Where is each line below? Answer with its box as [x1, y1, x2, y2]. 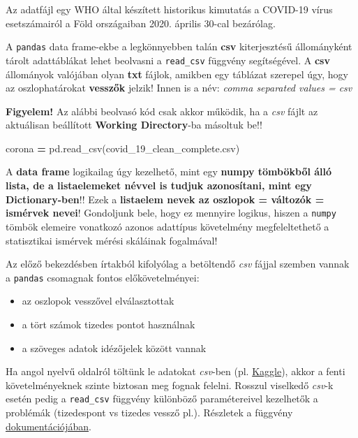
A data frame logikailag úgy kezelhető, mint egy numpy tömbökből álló [6, 164, 332, 179]
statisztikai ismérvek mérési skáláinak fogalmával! [6, 233, 218, 247]
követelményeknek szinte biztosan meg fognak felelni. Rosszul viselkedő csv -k [6, 377, 334, 392]
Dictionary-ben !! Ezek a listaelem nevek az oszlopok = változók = [6, 191, 325, 206]
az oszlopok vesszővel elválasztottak [22, 293, 174, 308]
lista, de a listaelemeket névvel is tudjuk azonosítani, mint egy [6, 178, 312, 193]
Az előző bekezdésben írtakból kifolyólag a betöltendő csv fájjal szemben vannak [6, 256, 350, 271]
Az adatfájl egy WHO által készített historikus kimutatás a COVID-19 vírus [6, 2, 333, 16]
